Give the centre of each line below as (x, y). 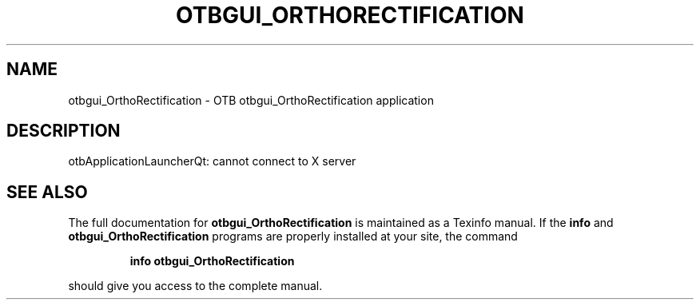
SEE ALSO (47, 192)
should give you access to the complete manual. (195, 286)
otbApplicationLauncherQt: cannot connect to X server (212, 161)
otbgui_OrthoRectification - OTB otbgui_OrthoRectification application (251, 100)
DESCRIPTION (64, 131)
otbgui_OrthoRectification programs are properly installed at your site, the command (293, 236)
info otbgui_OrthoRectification (212, 261)
